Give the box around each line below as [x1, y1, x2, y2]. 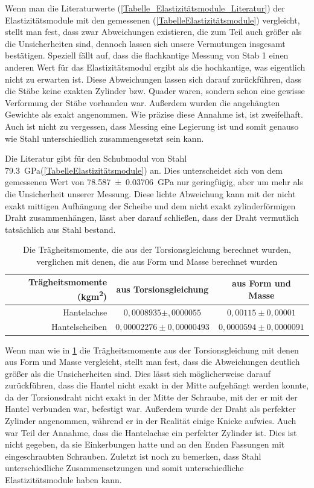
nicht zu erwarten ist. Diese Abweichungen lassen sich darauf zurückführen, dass [5, 72, 301, 85]
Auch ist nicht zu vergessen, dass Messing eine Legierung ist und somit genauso [5, 119, 299, 132]
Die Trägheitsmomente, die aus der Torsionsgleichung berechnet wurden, [22, 243, 292, 256]
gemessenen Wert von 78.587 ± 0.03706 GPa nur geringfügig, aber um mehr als [5, 176, 303, 188]
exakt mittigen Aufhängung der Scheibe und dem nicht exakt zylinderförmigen [5, 199, 296, 212]
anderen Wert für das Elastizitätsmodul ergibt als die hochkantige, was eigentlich [5, 60, 306, 73]
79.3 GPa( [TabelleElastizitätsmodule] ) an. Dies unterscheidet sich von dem [5, 163, 283, 176]
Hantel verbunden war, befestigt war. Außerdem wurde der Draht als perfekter [5, 402, 296, 415]
